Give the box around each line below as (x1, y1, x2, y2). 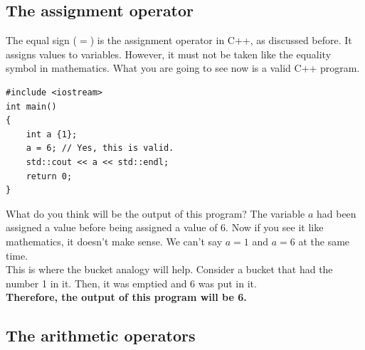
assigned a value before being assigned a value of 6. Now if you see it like (6, 220, 324, 235)
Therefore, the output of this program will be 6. (6, 290, 247, 304)
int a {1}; (26, 129, 78, 139)
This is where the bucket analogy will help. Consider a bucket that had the (6, 262, 333, 277)
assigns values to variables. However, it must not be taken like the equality (6, 46, 332, 61)
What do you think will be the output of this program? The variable (6, 206, 305, 221)
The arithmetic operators (6, 324, 196, 346)
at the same (298, 233, 350, 248)
